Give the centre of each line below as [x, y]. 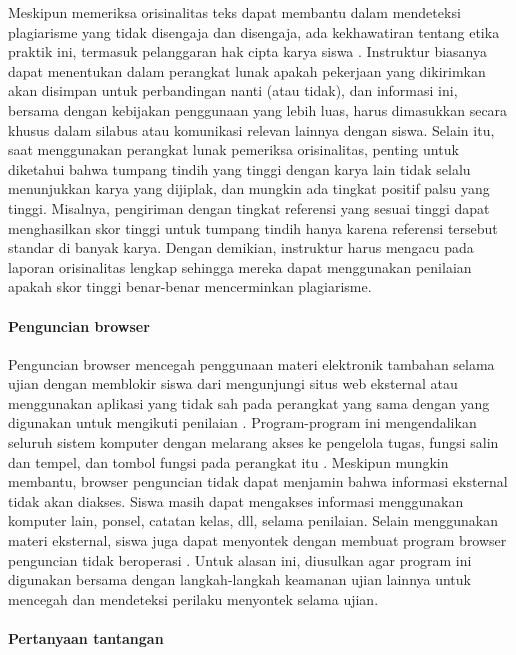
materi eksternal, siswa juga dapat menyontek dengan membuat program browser [257, 540]
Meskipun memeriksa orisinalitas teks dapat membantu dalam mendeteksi [234, 12]
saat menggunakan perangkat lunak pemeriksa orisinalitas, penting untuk [233, 149]
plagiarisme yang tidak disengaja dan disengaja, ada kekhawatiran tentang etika [254, 31]
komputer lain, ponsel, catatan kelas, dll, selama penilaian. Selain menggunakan [253, 520]
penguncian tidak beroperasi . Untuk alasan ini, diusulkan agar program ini [240, 559]
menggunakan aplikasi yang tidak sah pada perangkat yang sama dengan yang [249, 402]
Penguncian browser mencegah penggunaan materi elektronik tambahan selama [251, 363]
